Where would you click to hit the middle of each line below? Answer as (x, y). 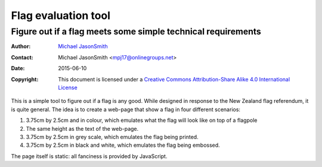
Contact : (22, 57)
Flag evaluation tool (61, 15)
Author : (21, 46)
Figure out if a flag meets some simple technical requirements (136, 31)
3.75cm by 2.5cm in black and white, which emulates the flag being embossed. (123, 145)
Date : (18, 68)
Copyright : (25, 79)
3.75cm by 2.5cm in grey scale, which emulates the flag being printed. (112, 137)
